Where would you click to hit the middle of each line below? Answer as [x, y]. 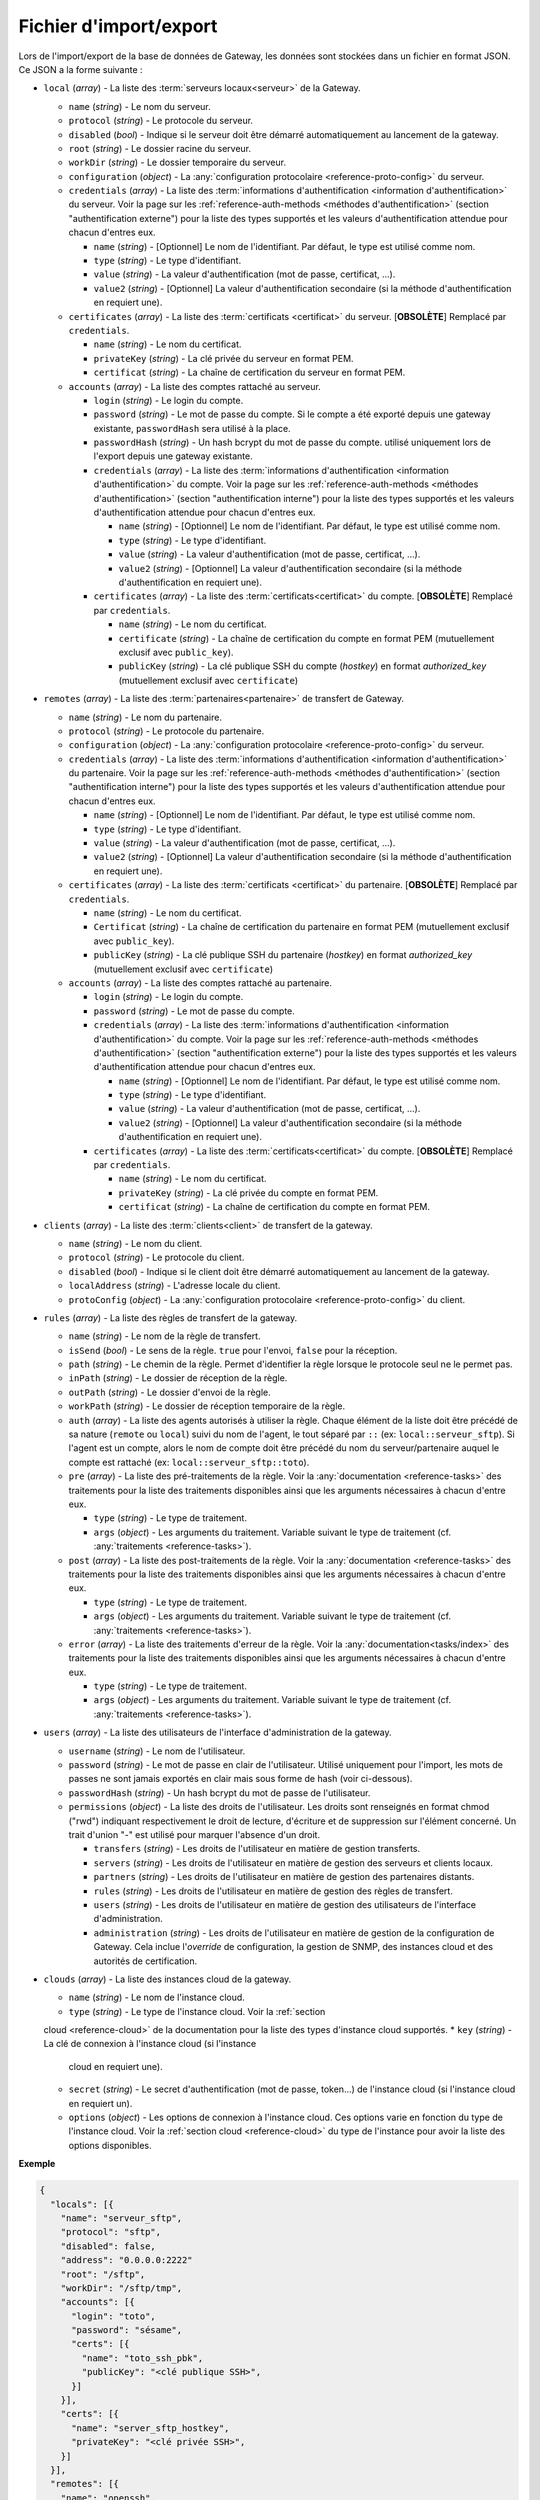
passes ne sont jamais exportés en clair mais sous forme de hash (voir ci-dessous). [240, 1779]
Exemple [37, 2164]
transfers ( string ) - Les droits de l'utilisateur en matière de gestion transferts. [256, 1849]
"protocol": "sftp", [111, 2232]
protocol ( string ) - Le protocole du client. [156, 1257]
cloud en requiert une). [116, 2066]
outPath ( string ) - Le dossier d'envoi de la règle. [170, 1392]
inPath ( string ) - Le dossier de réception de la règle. [178, 1378]
